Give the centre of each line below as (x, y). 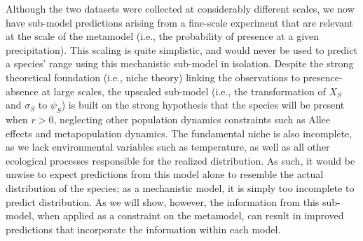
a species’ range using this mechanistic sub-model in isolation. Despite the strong (180, 63)
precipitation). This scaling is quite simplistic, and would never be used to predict (181, 49)
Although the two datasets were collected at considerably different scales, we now (180, 8)
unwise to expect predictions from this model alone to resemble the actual (165, 174)
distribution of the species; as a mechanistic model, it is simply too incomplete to (180, 187)
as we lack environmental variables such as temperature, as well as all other (168, 147)
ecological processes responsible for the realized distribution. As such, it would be (180, 160)
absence (22, 91)
